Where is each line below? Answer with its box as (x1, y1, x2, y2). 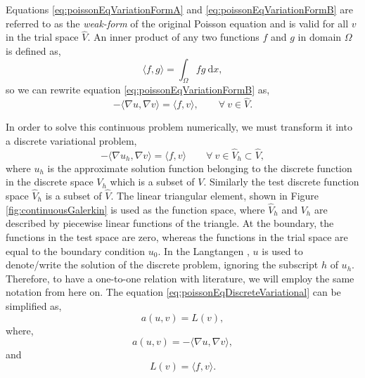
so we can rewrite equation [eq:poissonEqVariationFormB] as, (6, 82, 270, 97)
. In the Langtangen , (158, 243, 250, 258)
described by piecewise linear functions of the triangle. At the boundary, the (6, 216, 334, 230)
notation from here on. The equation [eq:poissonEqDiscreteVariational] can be (6, 285, 341, 299)
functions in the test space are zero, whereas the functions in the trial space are (6, 230, 348, 245)
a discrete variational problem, (6, 133, 137, 148)
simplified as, (6, 298, 62, 313)
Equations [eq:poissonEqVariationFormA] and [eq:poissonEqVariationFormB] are (6, 2, 353, 16)
